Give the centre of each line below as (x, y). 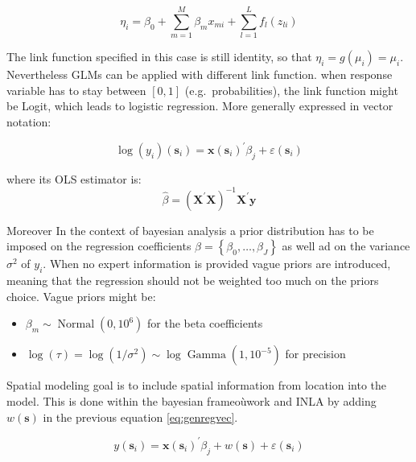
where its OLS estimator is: (74, 178)
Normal (76, 325)
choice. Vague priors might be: (81, 296)
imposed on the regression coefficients (99, 246)
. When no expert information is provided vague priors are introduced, (217, 264)
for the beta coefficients (205, 323)
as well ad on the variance (346, 246)
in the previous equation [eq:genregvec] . (140, 417)
